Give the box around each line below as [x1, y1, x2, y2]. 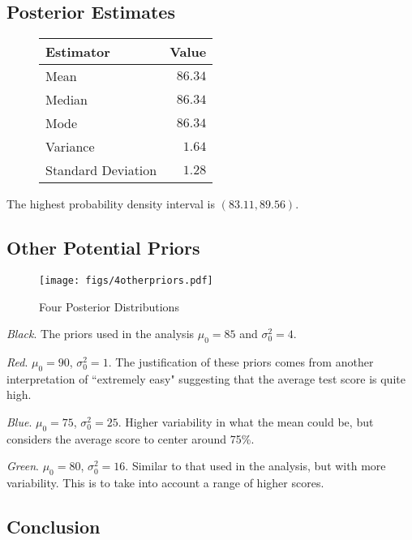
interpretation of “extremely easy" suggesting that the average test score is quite [6, 370, 406, 387]
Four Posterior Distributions [39, 298, 179, 315]
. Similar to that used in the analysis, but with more [125, 457, 386, 474]
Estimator [45, 42, 110, 62]
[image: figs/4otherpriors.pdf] [39, 275, 213, 286]
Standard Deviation [45, 161, 157, 180]
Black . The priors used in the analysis [6, 325, 195, 342]
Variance [45, 137, 95, 156]
